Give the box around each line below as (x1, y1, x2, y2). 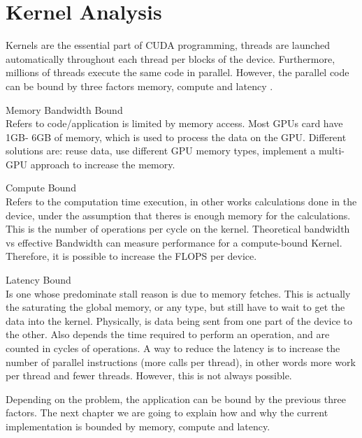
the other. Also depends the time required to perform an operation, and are (6, 327, 330, 342)
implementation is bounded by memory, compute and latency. (6, 418, 270, 433)
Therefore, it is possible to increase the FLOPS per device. (6, 249, 257, 263)
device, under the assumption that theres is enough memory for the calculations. (6, 207, 351, 222)
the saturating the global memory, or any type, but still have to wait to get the (6, 300, 345, 314)
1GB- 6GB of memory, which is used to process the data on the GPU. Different (6, 129, 347, 144)
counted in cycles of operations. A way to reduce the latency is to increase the (6, 341, 340, 355)
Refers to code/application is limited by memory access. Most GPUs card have (6, 116, 343, 131)
